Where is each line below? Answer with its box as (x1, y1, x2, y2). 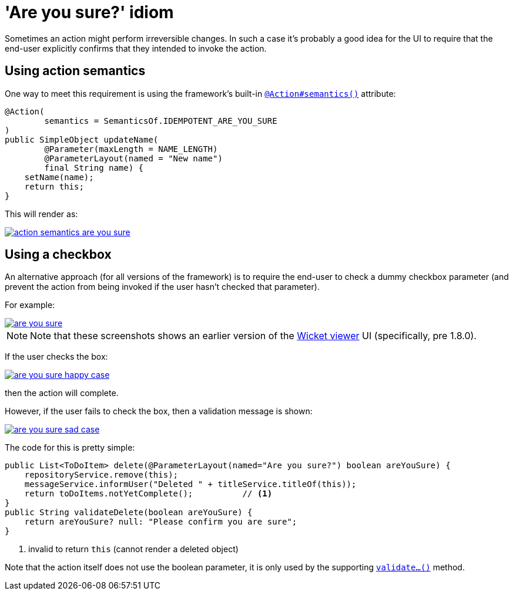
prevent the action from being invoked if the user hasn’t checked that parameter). (5, 282, 320, 292)
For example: (5, 300, 55, 310)
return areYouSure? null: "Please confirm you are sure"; (24, 517, 297, 527)
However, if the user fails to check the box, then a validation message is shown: (5, 406, 313, 417)
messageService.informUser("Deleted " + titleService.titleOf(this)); (24, 479, 357, 489)
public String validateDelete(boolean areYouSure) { (5, 508, 253, 518)
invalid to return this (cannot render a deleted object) (28, 544, 239, 555)
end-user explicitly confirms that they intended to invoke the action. (5, 43, 267, 53)
